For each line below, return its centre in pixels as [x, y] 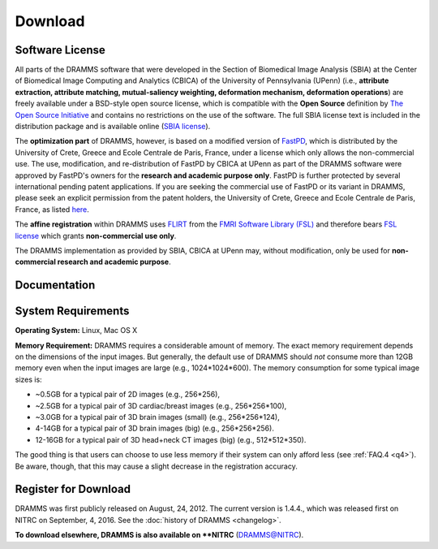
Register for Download [73, 489]
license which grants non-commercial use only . [96, 236]
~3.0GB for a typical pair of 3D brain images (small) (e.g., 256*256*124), [157, 417]
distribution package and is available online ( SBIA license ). [113, 127]
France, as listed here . [52, 209]
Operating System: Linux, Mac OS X [76, 331]
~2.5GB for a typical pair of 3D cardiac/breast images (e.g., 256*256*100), [161, 405]
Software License [60, 50]
